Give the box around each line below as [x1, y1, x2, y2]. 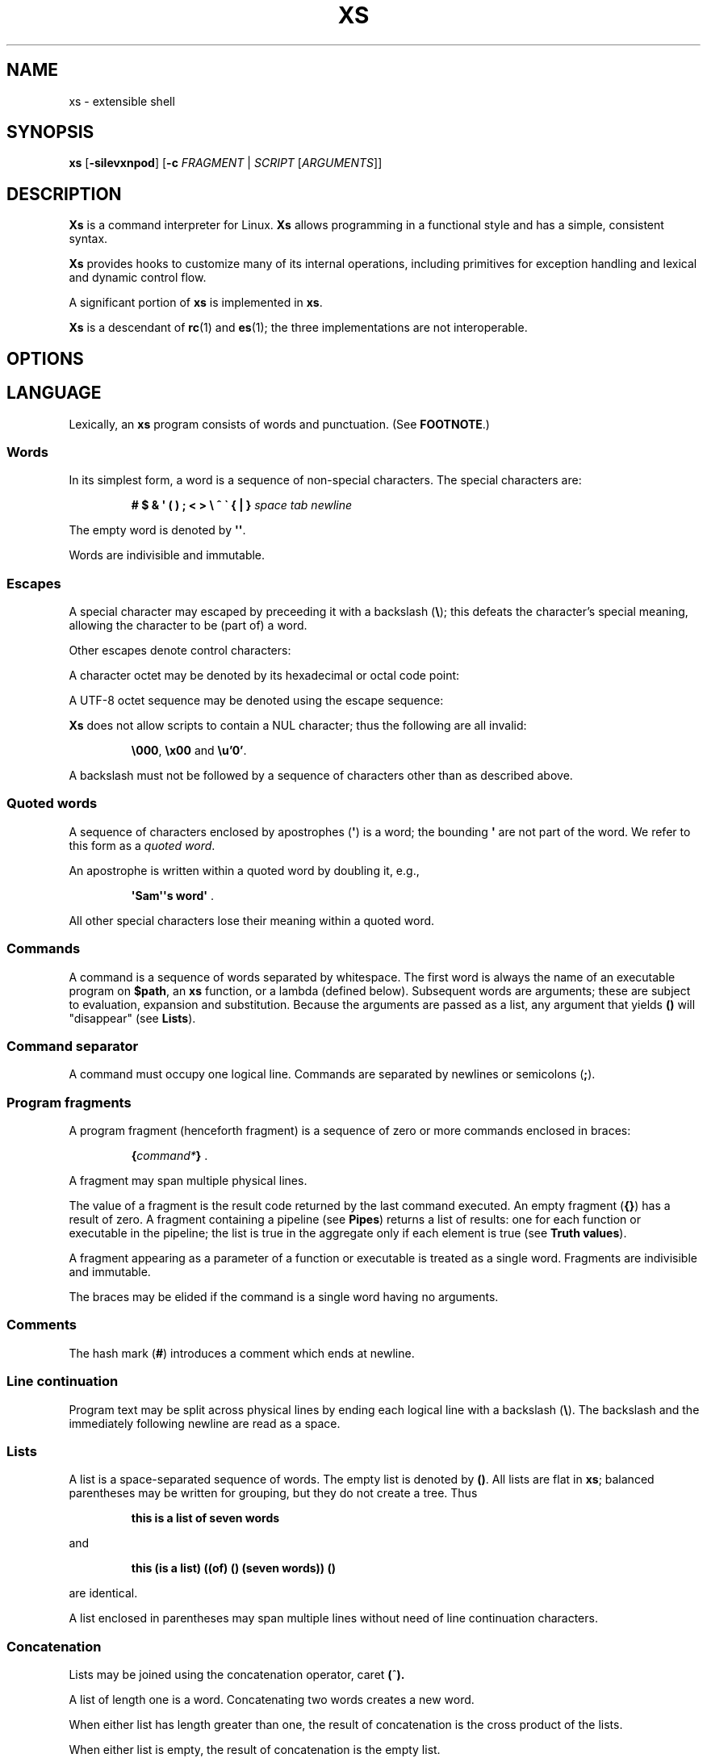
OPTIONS [6, 348, 84, 369]
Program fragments [6, 1094, 132, 1111]
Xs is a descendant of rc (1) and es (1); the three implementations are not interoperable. [69, 320, 528, 335]
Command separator [6, 1037, 139, 1054]
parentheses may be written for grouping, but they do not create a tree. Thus [69, 1486, 478, 1501]
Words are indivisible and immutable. [69, 548, 266, 563]
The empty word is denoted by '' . [69, 523, 246, 538]
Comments [6, 1316, 77, 1333]
